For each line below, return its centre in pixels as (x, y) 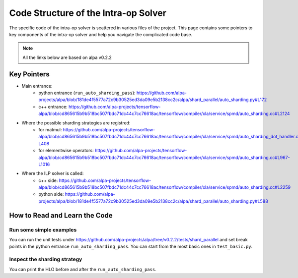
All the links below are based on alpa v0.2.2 (67, 57)
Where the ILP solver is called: (53, 173)
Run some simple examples (43, 229)
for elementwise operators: (66, 151)
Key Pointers (29, 74)
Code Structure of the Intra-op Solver (88, 13)
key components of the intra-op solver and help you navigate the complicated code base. (101, 34)
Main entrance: (37, 86)
